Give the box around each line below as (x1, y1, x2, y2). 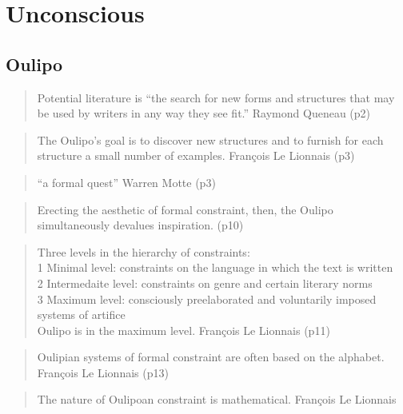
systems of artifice (37, 306, 126, 323)
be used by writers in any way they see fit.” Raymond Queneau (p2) (37, 105, 371, 121)
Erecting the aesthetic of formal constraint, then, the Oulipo (37, 201, 333, 217)
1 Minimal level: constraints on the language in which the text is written (37, 259, 393, 276)
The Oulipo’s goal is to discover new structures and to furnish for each (37, 131, 384, 148)
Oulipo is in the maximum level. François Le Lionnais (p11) (37, 321, 330, 338)
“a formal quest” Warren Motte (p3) (37, 173, 216, 190)
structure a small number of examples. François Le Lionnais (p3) (37, 147, 355, 164)
